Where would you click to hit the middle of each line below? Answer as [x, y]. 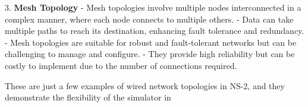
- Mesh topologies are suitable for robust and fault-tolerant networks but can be [151, 42]
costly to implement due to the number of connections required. [121, 65]
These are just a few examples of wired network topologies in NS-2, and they [145, 85]
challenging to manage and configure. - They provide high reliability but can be [150, 54]
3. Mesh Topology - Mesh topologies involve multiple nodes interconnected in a [153, 7]
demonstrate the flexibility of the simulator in [88, 97]
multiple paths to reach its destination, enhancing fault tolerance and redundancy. [155, 31]
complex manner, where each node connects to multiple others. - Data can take [149, 19]
